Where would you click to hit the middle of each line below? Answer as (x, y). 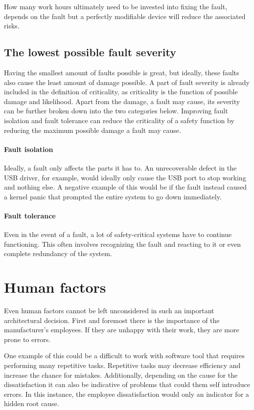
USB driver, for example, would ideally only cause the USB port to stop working (125, 177)
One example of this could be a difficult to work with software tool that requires (124, 356)
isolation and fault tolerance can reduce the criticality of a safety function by (119, 120)
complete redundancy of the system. (58, 253)
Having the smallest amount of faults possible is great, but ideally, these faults (122, 72)
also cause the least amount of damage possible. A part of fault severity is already (127, 82)
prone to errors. (27, 339)
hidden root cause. (32, 403)
